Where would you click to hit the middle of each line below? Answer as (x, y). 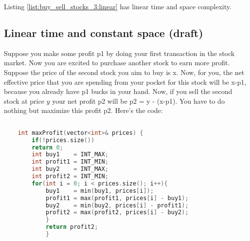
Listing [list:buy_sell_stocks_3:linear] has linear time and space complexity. (118, 6)
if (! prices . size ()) (63, 140)
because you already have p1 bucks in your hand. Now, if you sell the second (118, 91)
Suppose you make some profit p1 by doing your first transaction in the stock (119, 53)
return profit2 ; (72, 227)
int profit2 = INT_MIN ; (70, 176)
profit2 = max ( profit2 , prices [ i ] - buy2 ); (117, 213)
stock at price (24, 101)
